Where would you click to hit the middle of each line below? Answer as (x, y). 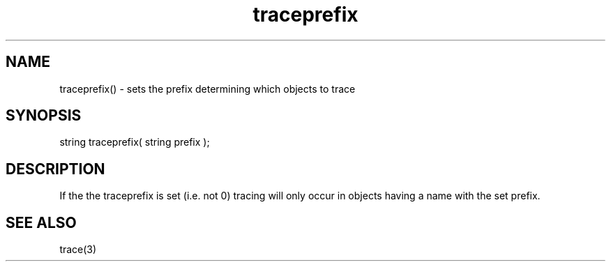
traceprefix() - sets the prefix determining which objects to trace (208, 89)
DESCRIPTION (55, 169)
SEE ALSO (41, 222)
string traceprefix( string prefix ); (135, 142)
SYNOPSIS (44, 116)
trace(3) (78, 250)
